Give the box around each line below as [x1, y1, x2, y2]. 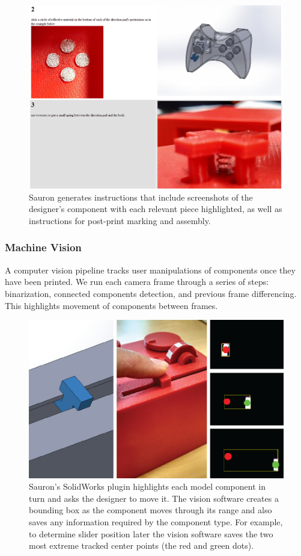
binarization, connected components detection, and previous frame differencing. [5, 287, 297, 299]
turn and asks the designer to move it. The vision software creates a [29, 492, 279, 504]
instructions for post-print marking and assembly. [29, 214, 211, 226]
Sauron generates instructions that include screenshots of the [29, 190, 253, 203]
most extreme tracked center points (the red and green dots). [29, 539, 254, 552]
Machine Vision [5, 240, 82, 255]
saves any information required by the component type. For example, [29, 516, 283, 528]
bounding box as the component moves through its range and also [29, 504, 272, 516]
